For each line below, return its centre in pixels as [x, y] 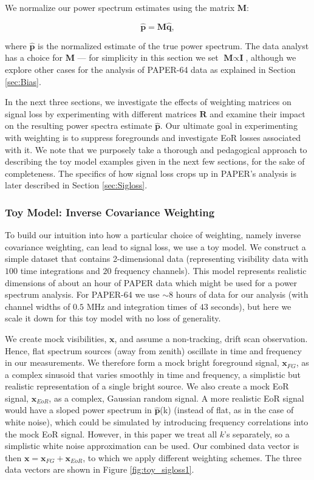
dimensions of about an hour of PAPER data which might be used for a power [151, 282]
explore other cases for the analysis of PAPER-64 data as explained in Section [150, 69]
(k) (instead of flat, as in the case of [227, 410]
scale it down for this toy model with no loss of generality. [113, 318]
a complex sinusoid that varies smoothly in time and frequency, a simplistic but [153, 374]
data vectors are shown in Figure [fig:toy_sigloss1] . [100, 469]
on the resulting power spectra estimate [79, 125]
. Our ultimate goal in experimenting [229, 125]
